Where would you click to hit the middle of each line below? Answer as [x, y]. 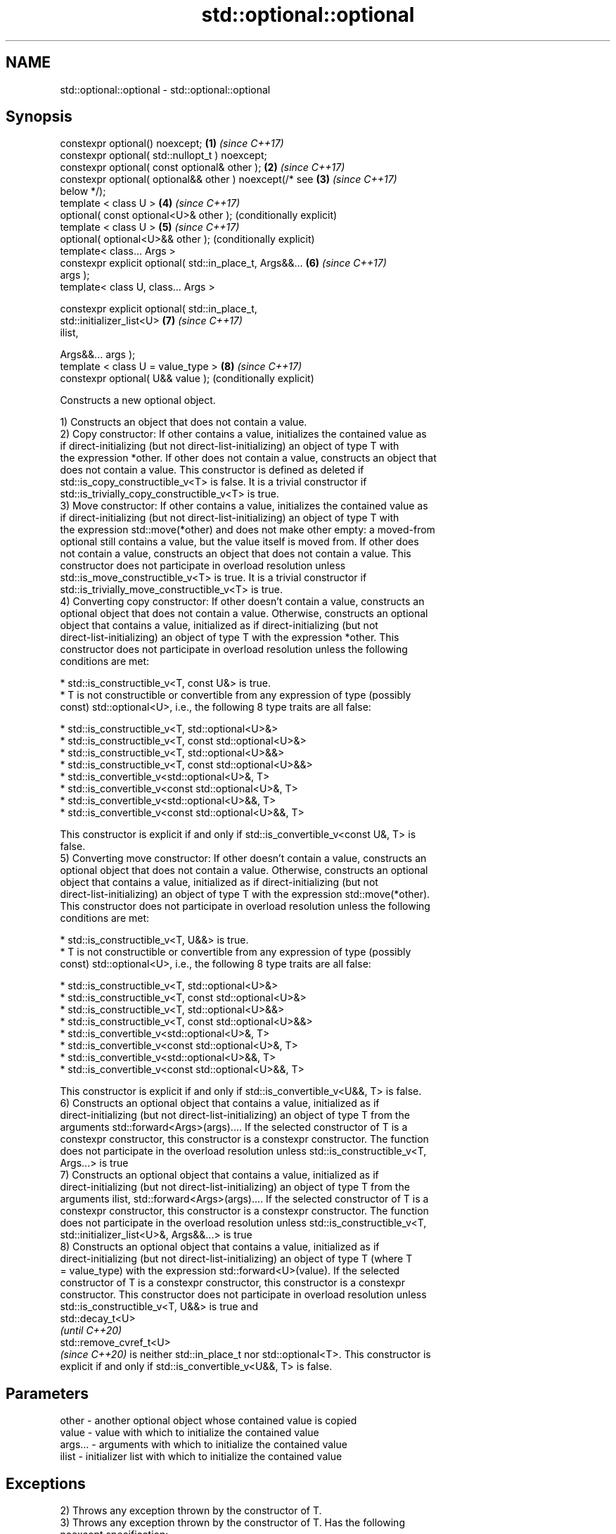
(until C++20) [91, 1331]
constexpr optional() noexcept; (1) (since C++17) [172, 144]
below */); [83, 191]
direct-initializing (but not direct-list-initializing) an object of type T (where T [236, 1259]
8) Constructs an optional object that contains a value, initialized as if [220, 1247]
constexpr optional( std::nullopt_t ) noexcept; [163, 156]
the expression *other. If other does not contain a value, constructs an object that [248, 458]
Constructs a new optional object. [138, 400]
